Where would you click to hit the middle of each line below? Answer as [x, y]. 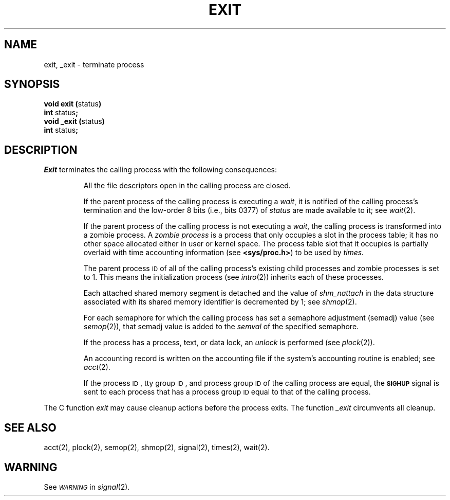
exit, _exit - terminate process [94, 64]
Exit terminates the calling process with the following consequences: [161, 170]
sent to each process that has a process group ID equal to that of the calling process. [227, 392]
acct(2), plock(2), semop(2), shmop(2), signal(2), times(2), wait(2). [157, 448]
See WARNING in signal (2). [87, 487]
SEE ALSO [30, 427]
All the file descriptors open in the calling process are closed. [187, 186]
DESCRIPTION [41, 150]
